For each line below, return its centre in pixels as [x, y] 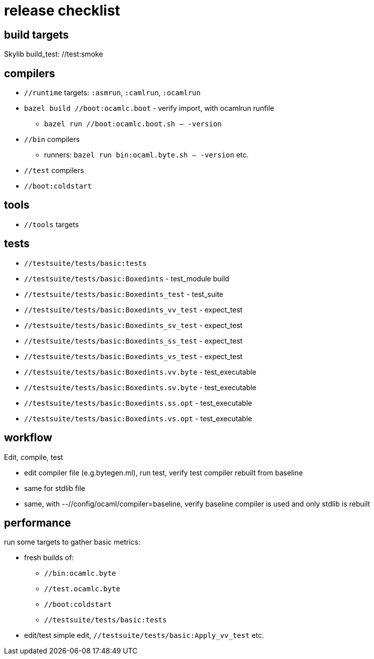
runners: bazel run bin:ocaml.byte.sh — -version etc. [146, 155]
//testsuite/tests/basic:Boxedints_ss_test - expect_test [133, 341]
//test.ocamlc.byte [82, 589]
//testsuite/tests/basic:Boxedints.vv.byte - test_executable [140, 372]
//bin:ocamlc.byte [80, 573]
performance [38, 523]
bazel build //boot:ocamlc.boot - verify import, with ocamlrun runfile [149, 108]
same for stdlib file [55, 488]
